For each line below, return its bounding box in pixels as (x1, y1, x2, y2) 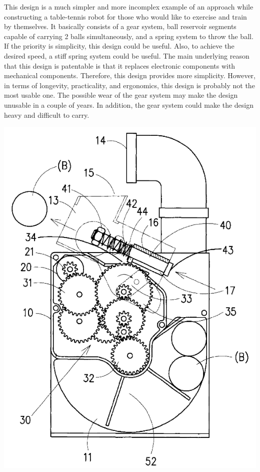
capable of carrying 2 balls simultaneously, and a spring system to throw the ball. (4, 31, 253, 41)
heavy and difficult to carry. (4, 109, 89, 120)
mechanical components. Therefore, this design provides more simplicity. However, (4, 70, 255, 81)
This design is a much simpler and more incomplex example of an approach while (4, 2, 253, 12)
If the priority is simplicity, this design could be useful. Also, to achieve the (4, 41, 234, 51)
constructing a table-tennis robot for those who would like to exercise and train (4, 11, 247, 22)
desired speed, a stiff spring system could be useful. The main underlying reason (4, 50, 249, 61)
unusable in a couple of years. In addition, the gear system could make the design (4, 99, 253, 110)
